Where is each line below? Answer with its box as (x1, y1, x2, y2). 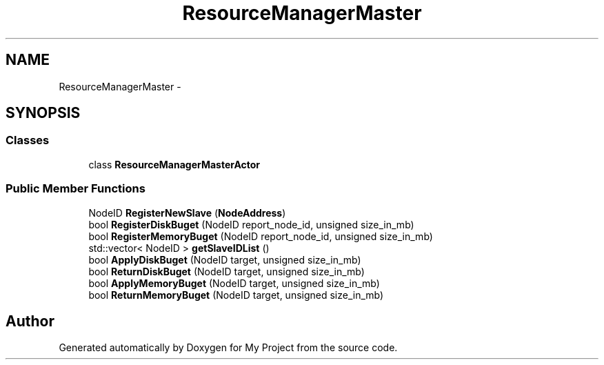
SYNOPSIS (6, 104, 81, 122)
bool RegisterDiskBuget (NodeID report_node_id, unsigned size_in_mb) (88, 218, 414, 230)
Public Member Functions (6, 181, 145, 196)
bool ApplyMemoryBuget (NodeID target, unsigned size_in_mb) (88, 277, 380, 289)
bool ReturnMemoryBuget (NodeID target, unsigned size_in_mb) (88, 288, 384, 301)
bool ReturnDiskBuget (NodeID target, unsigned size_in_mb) (88, 265, 365, 277)
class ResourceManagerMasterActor (88, 158, 261, 170)
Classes (6, 133, 50, 148)
